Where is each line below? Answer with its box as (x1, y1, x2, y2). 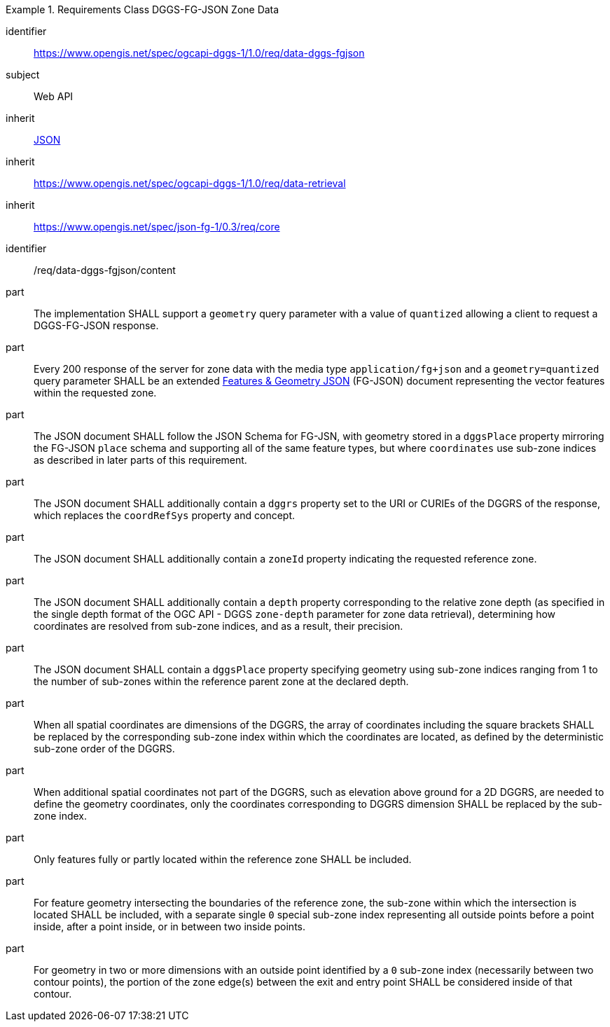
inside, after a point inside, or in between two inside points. (34, 921, 306, 932)
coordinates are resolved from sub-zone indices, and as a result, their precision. (34, 620, 403, 632)
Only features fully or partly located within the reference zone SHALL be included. (34, 853, 412, 865)
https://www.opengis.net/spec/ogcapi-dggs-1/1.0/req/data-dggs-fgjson (34, 47, 365, 59)
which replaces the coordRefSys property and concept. (34, 509, 296, 521)
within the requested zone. (34, 387, 157, 399)
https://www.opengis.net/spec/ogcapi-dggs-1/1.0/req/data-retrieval (34, 177, 346, 189)
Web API (34, 90, 74, 102)
